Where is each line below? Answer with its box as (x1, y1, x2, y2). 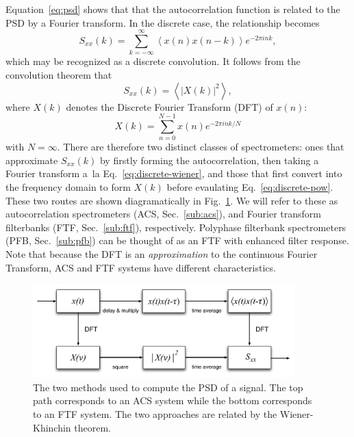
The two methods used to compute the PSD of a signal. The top (33, 380, 303, 394)
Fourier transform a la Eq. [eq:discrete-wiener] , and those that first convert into (5, 166, 342, 181)
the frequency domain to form (5, 180, 131, 194)
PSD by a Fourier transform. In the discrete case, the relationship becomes (5, 15, 320, 29)
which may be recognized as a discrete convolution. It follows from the (5, 54, 301, 68)
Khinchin (33, 420, 71, 434)
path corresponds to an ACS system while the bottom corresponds (33, 393, 312, 408)
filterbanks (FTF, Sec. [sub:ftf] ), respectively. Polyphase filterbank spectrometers (5, 220, 346, 234)
